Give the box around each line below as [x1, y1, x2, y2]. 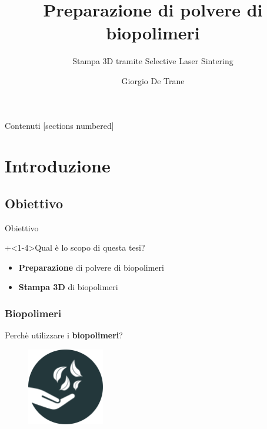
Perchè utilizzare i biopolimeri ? [5, 329, 123, 341]
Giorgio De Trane [121, 74, 185, 87]
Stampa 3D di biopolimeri [18, 281, 118, 293]
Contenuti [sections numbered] [5, 119, 114, 131]
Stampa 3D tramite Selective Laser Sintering [72, 55, 233, 67]
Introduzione [5, 154, 111, 178]
